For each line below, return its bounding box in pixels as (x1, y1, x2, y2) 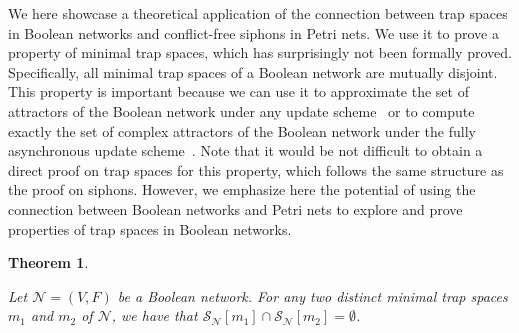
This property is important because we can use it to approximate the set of (8, 81, 469, 102)
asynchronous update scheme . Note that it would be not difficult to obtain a (8, 140, 483, 161)
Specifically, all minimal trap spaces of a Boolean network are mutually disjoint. (8, 61, 498, 82)
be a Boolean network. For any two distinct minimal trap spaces (117, 285, 508, 306)
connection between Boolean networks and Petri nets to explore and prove (8, 198, 463, 219)
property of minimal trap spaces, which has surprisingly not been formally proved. (8, 42, 512, 63)
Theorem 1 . (8, 252, 89, 273)
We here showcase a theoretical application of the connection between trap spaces (8, 3, 508, 23)
